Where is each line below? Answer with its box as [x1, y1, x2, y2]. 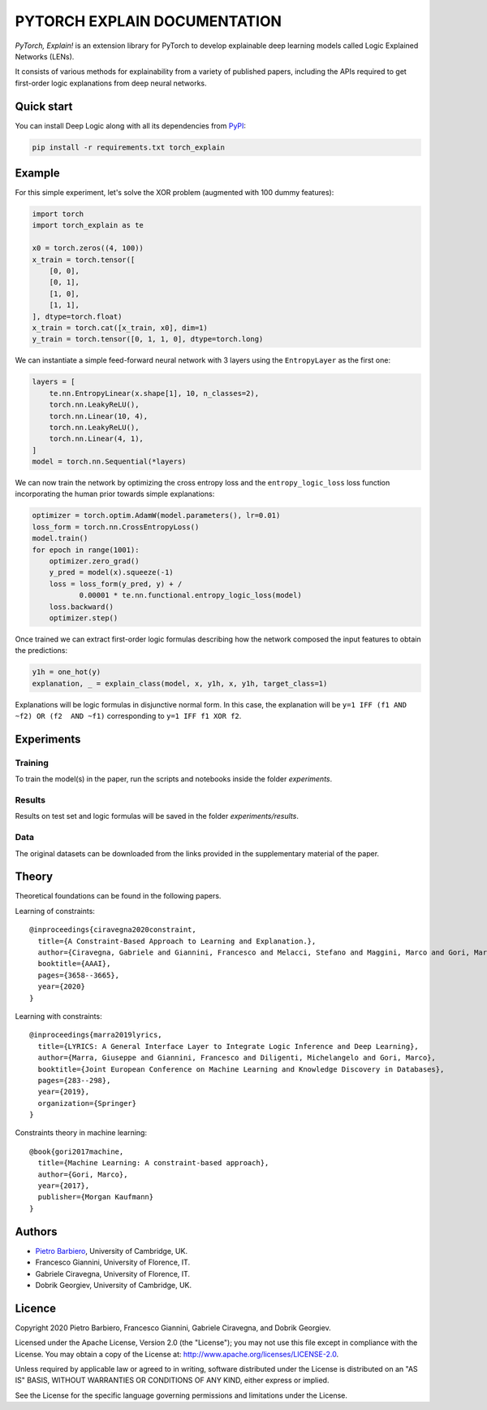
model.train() [32, 533, 88, 543]
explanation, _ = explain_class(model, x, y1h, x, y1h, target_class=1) [32, 679, 328, 688]
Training [15, 757, 49, 768]
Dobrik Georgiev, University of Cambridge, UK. [35, 1280, 192, 1290]
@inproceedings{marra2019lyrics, [29, 1030, 162, 1040]
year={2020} [37, 982, 85, 991]
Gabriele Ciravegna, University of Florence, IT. [35, 1269, 191, 1278]
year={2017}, [37, 1182, 90, 1190]
